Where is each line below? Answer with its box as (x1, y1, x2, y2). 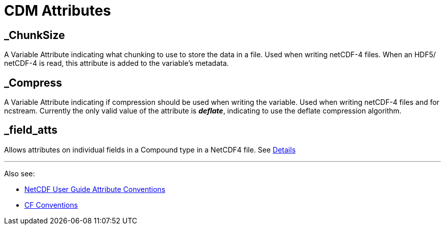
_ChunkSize (4, 28, 65, 42)
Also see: (4, 169, 35, 178)
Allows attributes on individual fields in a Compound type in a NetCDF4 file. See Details (4, 145, 296, 154)
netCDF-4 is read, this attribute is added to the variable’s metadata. (4, 59, 229, 68)
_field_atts (4, 124, 57, 137)
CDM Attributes (4, 2, 111, 19)
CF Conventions (24, 200, 78, 209)
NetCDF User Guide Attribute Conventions (24, 184, 166, 194)
